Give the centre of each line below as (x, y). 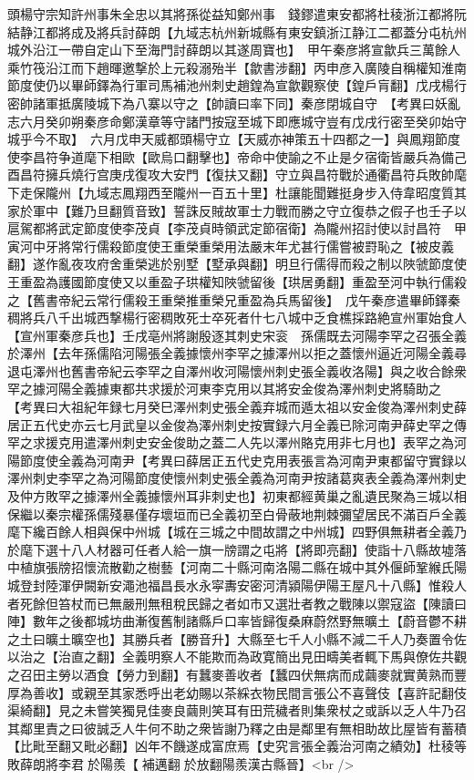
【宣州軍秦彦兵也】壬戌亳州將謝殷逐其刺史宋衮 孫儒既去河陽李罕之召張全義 (237, 335)
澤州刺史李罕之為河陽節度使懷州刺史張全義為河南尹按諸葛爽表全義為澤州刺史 (237, 478)
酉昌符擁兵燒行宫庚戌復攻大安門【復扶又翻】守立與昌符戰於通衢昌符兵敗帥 (231, 174)
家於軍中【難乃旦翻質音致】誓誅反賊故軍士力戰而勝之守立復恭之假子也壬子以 (237, 210)
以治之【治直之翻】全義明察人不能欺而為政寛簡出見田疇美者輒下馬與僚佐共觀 (237, 657)
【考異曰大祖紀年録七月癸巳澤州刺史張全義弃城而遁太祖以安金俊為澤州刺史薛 (237, 407)
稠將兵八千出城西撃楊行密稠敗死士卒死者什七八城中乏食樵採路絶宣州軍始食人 (237, 318)
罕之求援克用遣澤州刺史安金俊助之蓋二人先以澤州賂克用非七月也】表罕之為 (231, 442)
